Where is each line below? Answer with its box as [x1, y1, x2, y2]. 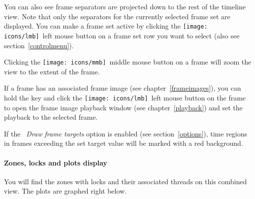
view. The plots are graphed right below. [4, 186, 127, 196]
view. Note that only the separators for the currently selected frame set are [4, 11, 230, 21]
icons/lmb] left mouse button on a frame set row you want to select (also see [4, 30, 240, 40]
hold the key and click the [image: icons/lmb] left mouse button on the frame [4, 92, 246, 102]
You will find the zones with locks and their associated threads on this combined [4, 176, 247, 186]
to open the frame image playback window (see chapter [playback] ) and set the [4, 102, 243, 112]
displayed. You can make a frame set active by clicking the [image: [4, 21, 208, 31]
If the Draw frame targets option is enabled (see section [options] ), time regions [4, 128, 248, 138]
